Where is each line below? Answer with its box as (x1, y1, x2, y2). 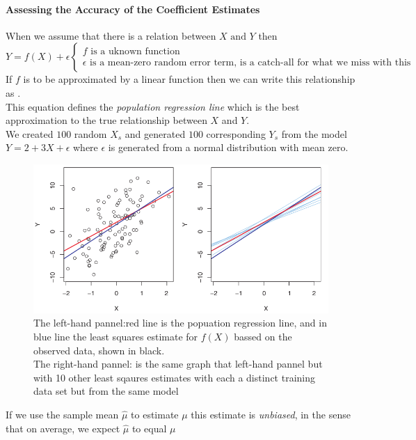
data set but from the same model (33, 384, 179, 398)
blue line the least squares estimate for (33, 329, 198, 344)
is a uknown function (90, 47, 180, 57)
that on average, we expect (6, 421, 120, 435)
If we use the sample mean (6, 407, 119, 421)
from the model (281, 126, 347, 141)
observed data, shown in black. (33, 343, 165, 357)
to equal (131, 421, 167, 435)
